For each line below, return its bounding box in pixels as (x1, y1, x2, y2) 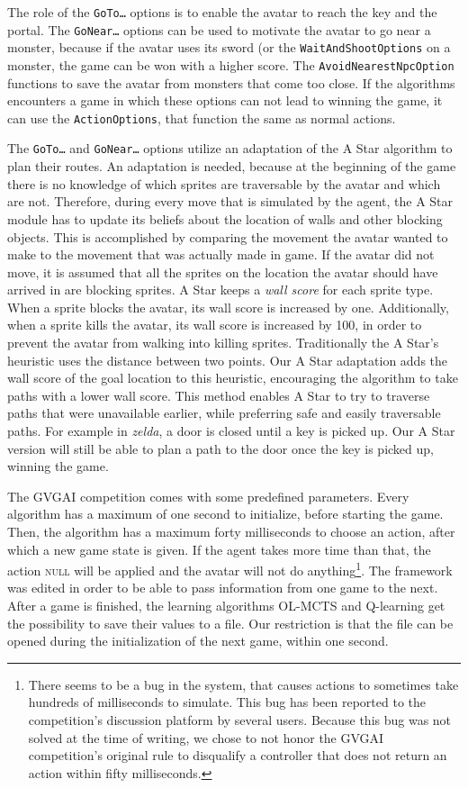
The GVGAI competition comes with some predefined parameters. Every (7, 486, 409, 505)
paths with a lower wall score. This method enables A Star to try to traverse (7, 385, 430, 404)
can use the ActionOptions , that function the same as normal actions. (7, 108, 396, 127)
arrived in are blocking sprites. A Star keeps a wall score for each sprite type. (7, 280, 434, 299)
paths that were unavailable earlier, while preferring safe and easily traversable (7, 403, 441, 422)
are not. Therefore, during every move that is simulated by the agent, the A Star (7, 192, 454, 211)
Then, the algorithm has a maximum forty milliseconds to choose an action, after (7, 522, 455, 540)
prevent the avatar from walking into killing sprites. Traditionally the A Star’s (7, 333, 439, 352)
